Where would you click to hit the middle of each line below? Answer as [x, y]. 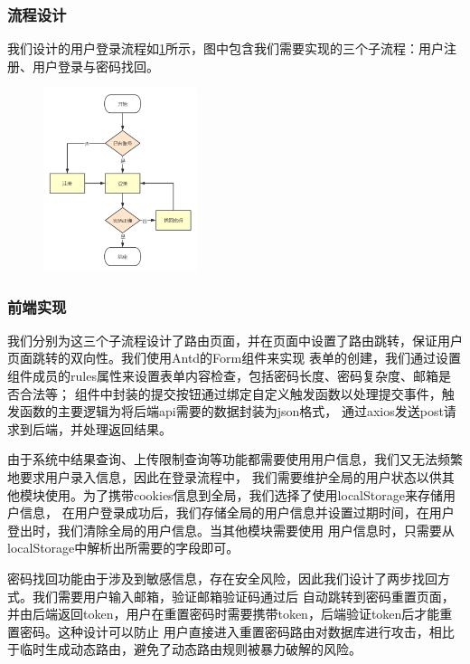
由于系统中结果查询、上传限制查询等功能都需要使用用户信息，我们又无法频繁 [235, 459]
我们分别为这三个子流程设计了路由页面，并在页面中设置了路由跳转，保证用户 [235, 340]
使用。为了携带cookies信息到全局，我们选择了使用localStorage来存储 [244, 494]
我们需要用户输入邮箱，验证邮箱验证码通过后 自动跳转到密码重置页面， [243, 596]
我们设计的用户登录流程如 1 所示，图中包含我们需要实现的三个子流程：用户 [226, 48]
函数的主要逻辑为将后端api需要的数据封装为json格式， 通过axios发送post [231, 411]
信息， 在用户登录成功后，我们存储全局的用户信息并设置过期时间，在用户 [237, 512]
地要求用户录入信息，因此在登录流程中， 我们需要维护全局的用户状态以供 [225, 477]
